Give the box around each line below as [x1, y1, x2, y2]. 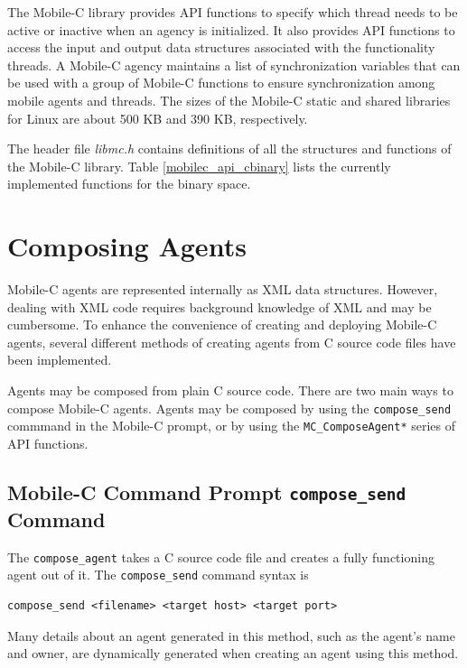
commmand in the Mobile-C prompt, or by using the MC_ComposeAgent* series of [7, 416, 455, 435]
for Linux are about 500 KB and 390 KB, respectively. [7, 108, 308, 127]
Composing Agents [7, 227, 247, 264]
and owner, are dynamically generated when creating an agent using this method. [7, 644, 459, 663]
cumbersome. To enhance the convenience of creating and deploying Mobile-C [7, 315, 437, 334]
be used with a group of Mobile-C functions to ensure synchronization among [7, 73, 435, 92]
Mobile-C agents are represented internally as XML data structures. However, [7, 280, 438, 299]
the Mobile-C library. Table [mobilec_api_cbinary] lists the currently [7, 156, 391, 175]
